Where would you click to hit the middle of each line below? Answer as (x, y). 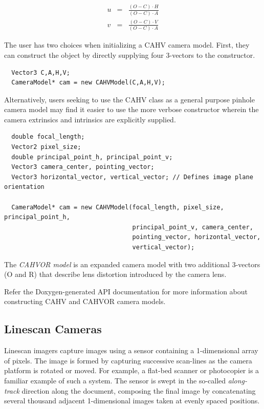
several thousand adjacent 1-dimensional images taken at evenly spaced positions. (132, 401)
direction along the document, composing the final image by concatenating (139, 390)
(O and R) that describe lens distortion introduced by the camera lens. (115, 274)
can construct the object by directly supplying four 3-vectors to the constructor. (130, 55)
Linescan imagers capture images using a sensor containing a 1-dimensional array (131, 350)
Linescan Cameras (53, 329)
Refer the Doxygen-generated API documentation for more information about (126, 291)
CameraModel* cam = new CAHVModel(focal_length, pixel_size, (118, 207)
